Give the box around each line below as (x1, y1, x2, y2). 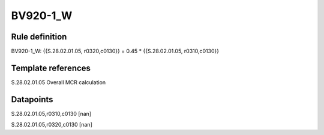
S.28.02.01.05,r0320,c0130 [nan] (11, 121, 92, 128)
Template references (11, 63, 91, 73)
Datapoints (11, 94, 53, 105)
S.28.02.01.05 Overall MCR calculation (11, 78, 106, 86)
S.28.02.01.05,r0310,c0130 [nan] (11, 110, 92, 117)
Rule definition (11, 32, 67, 42)
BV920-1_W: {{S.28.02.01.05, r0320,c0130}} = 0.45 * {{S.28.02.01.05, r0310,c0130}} (11, 48, 219, 55)
